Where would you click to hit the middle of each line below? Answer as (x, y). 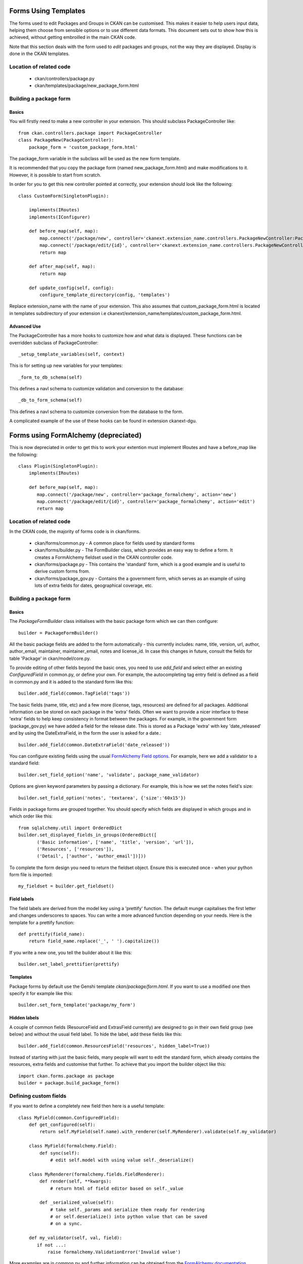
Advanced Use (25, 326)
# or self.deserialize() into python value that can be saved (129, 1217)
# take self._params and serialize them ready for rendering (128, 1209)
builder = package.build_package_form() (69, 1083)
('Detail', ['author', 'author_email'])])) (92, 856)
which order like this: (31, 816)
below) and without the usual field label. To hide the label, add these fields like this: (96, 1034)
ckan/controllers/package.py (65, 79)
